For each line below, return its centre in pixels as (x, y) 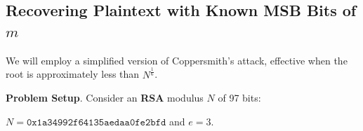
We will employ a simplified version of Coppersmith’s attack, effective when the (177, 60)
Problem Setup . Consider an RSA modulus (105, 98)
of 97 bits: (239, 98)
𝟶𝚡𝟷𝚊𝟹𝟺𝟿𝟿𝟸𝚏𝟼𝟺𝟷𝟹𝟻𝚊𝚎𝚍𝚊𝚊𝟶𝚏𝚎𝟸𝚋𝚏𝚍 (96, 122)
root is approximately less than (73, 74)
